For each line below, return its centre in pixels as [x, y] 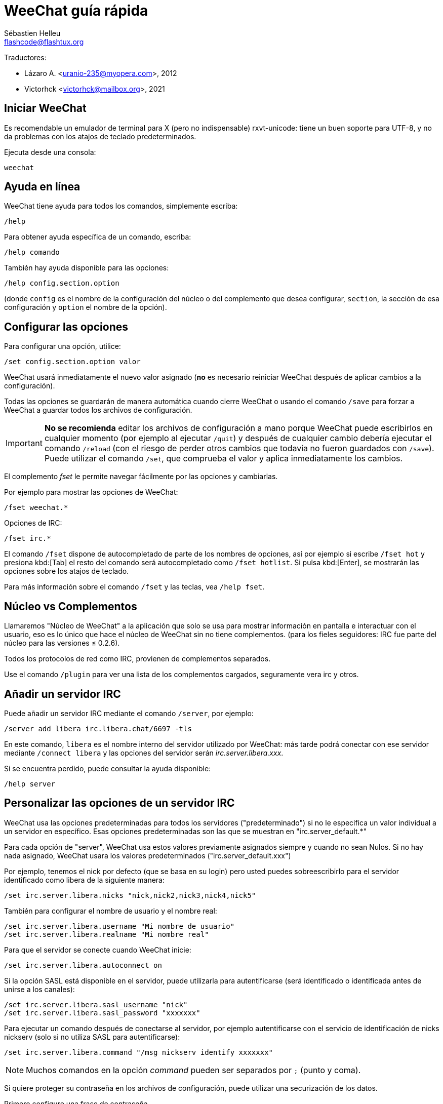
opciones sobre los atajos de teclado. [67, 571]
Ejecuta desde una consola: [50, 152]
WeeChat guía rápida [76, 11]
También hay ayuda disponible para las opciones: [87, 268]
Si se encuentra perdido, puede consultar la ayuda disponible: [108, 768]
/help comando [32, 252]
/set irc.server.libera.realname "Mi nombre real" [107, 934]
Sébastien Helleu [32, 33]
